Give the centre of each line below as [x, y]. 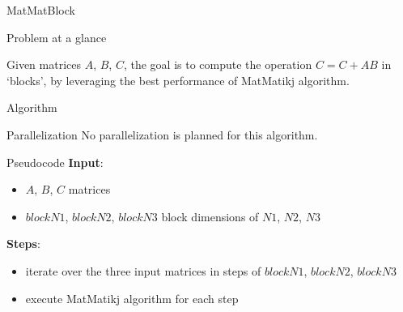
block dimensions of [210, 216]
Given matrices [44, 64]
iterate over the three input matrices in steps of [143, 270]
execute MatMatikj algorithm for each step [132, 298]
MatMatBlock [41, 10]
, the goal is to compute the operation [218, 64]
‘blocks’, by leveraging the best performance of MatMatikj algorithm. [178, 80]
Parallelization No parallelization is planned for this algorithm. [162, 134]
